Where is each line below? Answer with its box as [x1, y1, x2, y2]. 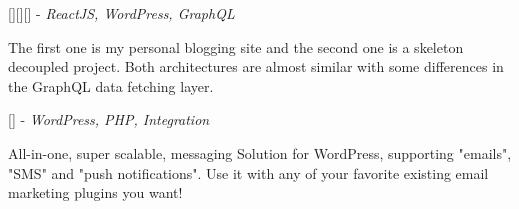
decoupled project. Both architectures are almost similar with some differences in [8, 56, 504, 77]
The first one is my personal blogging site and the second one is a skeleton [8, 36, 464, 57]
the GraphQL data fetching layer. [8, 75, 214, 96]
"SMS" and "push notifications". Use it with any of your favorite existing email [8, 162, 489, 183]
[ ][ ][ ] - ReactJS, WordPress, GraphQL [8, 3, 235, 23]
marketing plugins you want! [8, 182, 183, 203]
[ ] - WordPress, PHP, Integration [8, 109, 210, 130]
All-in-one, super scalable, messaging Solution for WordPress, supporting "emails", [8, 142, 512, 163]
